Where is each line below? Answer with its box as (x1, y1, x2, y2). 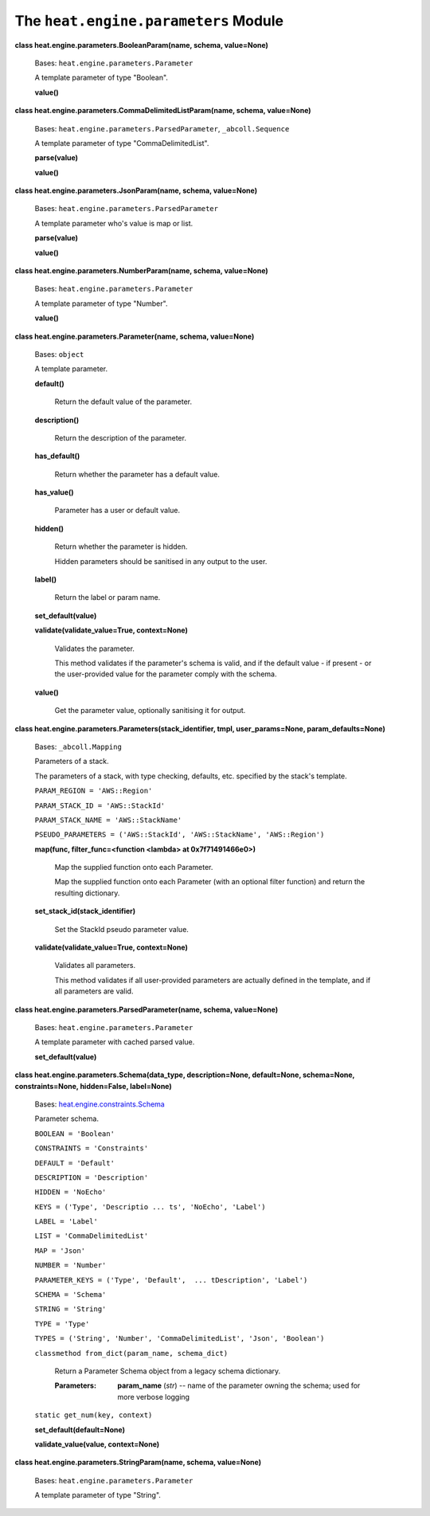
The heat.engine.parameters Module (14, 12, 284, 29)
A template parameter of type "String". (34, 1491, 161, 1500)
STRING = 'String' (34, 1305, 107, 1314)
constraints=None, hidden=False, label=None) (14, 1081, 173, 1091)
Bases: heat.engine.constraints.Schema (34, 1099, 165, 1109)
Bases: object (34, 349, 84, 358)
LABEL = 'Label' (34, 1217, 99, 1226)
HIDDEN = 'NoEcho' (34, 1188, 107, 1197)
